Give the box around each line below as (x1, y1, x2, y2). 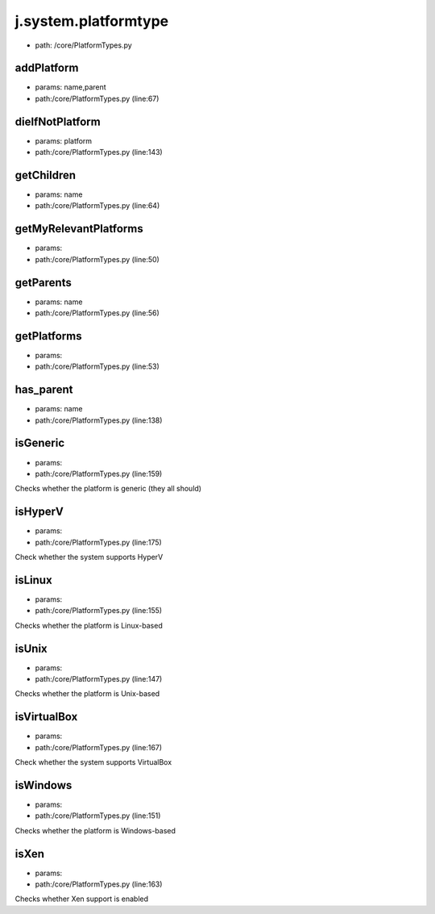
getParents (14, 275, 72, 290)
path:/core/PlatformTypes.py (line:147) (35, 674, 163, 683)
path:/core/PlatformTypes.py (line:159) (35, 469, 163, 478)
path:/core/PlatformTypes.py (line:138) (35, 415, 163, 425)
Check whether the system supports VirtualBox (14, 757, 172, 767)
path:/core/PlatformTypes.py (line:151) (35, 811, 161, 820)
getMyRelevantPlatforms (14, 222, 144, 236)
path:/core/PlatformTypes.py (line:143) (35, 148, 163, 157)
